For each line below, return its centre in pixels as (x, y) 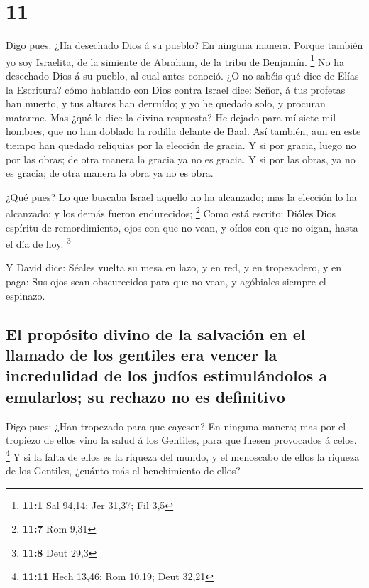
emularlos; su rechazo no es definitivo (145, 396)
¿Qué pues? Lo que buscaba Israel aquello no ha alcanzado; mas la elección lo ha (181, 196)
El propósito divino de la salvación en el (156, 333)
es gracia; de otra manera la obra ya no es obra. (110, 173)
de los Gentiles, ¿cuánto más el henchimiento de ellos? (123, 470)
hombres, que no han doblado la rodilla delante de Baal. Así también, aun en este (183, 131)
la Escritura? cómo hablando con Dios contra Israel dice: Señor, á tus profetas (176, 89)
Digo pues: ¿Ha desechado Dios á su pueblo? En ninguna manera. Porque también (184, 45)
